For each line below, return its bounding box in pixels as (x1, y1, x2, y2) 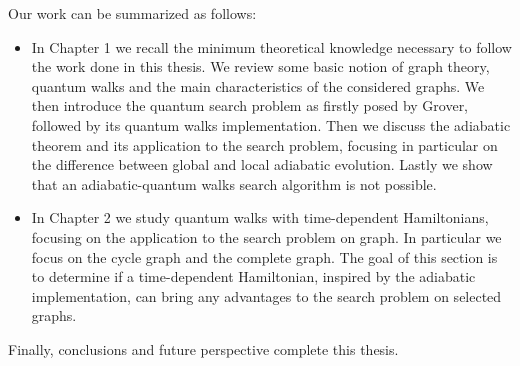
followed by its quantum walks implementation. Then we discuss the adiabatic (31, 114, 511, 135)
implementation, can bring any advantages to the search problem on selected (31, 285, 502, 306)
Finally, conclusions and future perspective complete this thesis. (8, 338, 399, 359)
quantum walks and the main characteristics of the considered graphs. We (31, 75, 485, 96)
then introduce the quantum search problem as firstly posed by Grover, (31, 95, 469, 116)
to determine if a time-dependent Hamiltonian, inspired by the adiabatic (31, 266, 476, 287)
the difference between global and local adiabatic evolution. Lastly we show (31, 154, 493, 175)
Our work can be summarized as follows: (8, 3, 257, 23)
